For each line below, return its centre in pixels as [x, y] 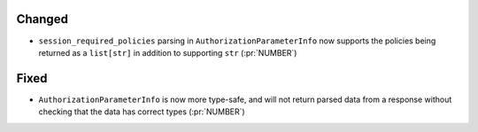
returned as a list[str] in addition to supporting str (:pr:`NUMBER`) [168, 52]
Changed [42, 19]
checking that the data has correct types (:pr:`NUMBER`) [142, 112]
